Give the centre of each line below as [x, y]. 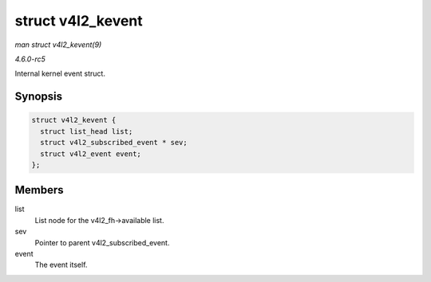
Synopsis [39, 97]
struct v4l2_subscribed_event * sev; [114, 143]
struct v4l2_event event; [91, 154]
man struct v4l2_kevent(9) [58, 45]
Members [39, 190]
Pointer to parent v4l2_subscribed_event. [102, 242]
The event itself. [61, 265]
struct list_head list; [87, 131]
